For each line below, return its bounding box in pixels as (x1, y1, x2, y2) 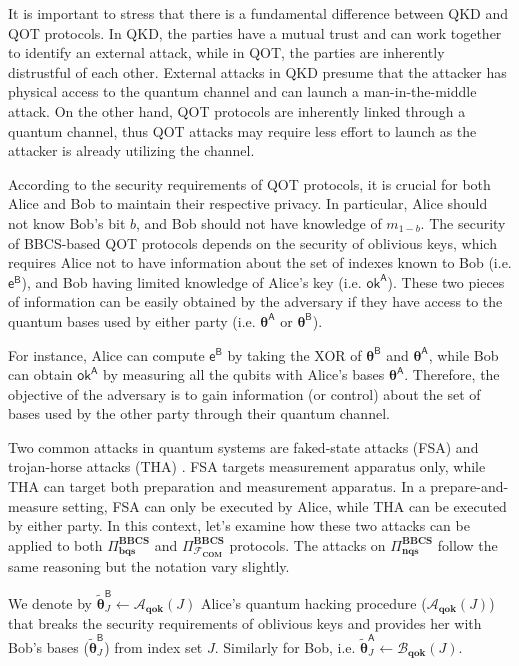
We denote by (8, 593, 92, 614)
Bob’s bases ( (8, 636, 89, 657)
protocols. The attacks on (229, 534, 386, 555)
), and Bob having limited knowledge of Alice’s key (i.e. (21, 271, 362, 292)
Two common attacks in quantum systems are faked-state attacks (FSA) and (8, 436, 479, 457)
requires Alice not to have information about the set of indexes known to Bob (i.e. (8, 252, 512, 273)
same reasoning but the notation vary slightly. (8, 555, 290, 576)
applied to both (8, 534, 103, 555)
